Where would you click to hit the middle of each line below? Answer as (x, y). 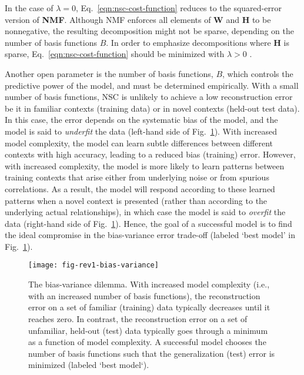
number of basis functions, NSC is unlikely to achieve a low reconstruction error (149, 97)
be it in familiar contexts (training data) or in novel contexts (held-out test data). (152, 108)
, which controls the (258, 73)
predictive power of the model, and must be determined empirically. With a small (152, 85)
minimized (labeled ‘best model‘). (89, 365)
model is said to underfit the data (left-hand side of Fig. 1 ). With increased (141, 131)
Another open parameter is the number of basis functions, (109, 73)
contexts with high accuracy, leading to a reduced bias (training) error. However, (150, 154)
